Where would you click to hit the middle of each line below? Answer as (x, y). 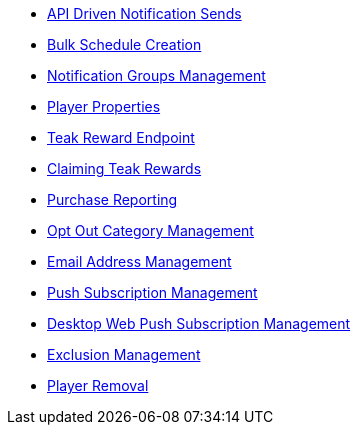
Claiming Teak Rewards (124, 168)
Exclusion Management (124, 354)
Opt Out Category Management (150, 230)
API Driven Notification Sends (144, 13)
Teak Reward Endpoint (121, 137)
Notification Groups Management (156, 75)
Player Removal (98, 385)
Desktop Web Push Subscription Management (199, 323)
